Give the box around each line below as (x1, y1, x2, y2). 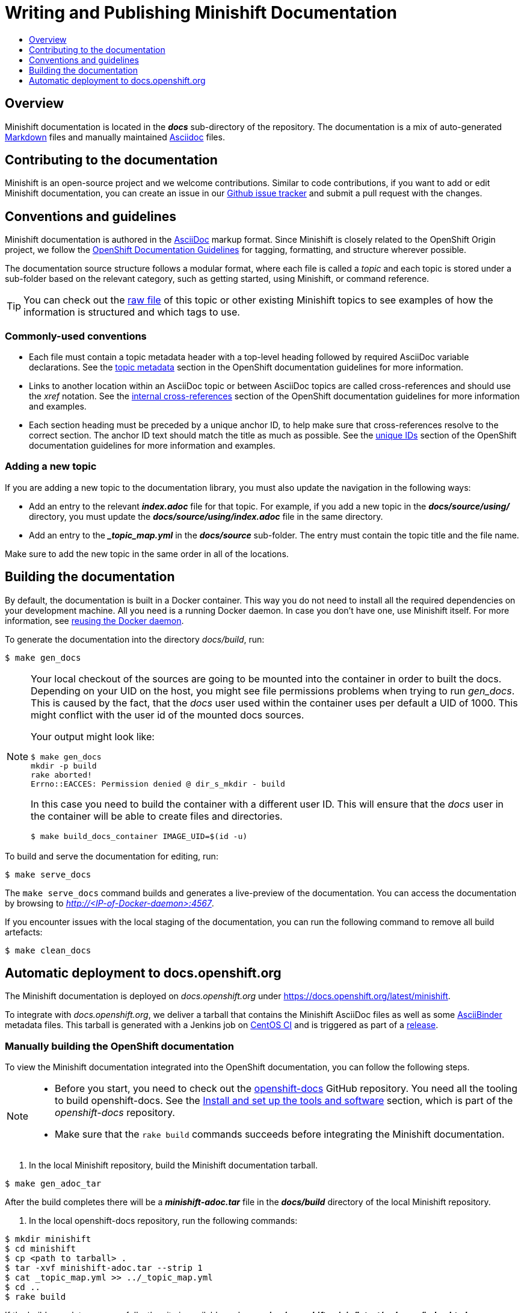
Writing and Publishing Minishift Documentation (5, 2, 397, 23)
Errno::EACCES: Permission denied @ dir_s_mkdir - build (31, 779, 285, 788)
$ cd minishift (5, 1244, 76, 1254)
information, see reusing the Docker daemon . (5, 615, 184, 626)
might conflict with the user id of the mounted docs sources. (31, 708, 304, 721)
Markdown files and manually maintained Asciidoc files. (5, 131, 225, 142)
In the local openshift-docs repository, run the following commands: (29, 1215, 298, 1226)
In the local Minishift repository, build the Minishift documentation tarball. (29, 1160, 318, 1171)
